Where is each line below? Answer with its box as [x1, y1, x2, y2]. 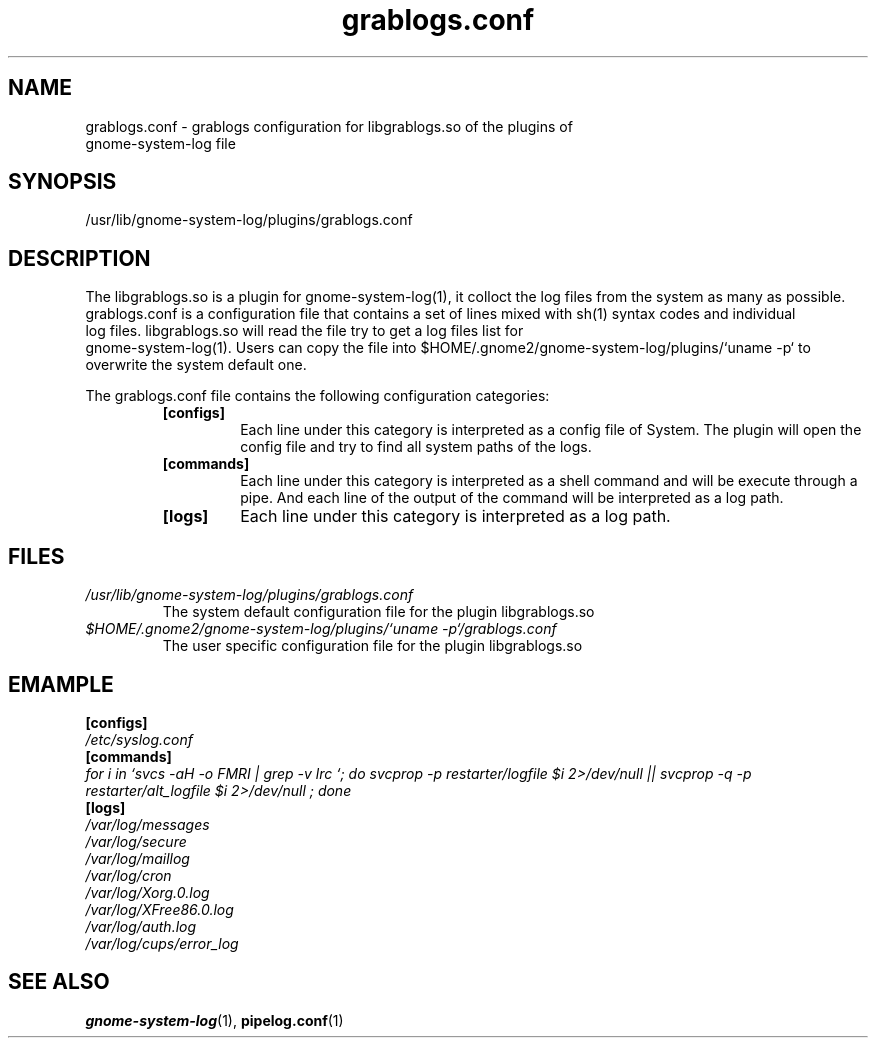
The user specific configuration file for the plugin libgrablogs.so [162, 637, 583, 655]
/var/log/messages [85, 815, 210, 833]
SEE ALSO [8, 969, 110, 995]
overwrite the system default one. [85, 356, 307, 374]
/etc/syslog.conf [85, 730, 193, 748]
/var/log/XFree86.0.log [85, 900, 234, 918]
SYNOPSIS [8, 169, 117, 195]
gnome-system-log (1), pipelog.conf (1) [85, 1011, 344, 1029]
